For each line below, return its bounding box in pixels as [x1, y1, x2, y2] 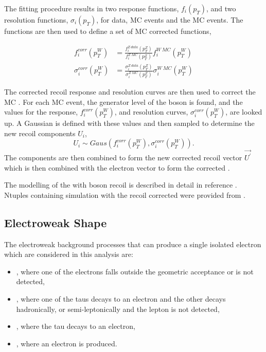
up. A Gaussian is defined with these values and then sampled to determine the [4, 118, 255, 128]
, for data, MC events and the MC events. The [96, 14, 243, 25]
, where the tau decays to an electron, [16, 321, 135, 331]
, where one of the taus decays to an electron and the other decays [16, 293, 226, 304]
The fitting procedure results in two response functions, [4, 3, 179, 13]
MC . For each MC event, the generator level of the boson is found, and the [4, 96, 243, 107]
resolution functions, [4, 14, 68, 25]
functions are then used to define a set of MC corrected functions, [4, 26, 211, 36]
